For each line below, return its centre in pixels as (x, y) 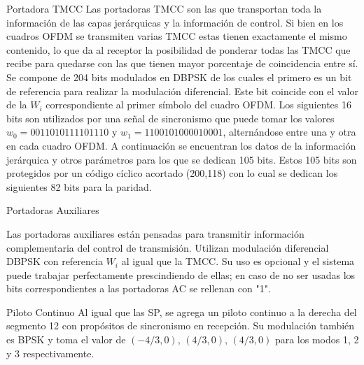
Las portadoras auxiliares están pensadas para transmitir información (155, 233)
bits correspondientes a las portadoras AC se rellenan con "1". (139, 288)
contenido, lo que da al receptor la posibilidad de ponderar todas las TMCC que (178, 49)
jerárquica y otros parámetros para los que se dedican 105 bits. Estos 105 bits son (182, 159)
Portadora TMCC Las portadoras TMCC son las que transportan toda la (164, 8)
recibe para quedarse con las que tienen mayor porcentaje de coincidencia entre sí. (182, 63)
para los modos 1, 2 (317, 339)
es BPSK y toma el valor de (66, 339)
